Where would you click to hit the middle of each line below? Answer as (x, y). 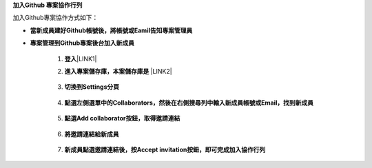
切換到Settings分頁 (92, 87)
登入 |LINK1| (81, 59)
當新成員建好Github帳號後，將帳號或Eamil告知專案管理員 (111, 30)
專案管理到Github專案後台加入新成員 (82, 43)
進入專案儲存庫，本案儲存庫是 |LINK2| (118, 71)
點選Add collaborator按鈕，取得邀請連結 (122, 118)
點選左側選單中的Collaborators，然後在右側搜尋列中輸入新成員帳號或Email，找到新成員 (189, 103)
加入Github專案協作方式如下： (55, 18)
